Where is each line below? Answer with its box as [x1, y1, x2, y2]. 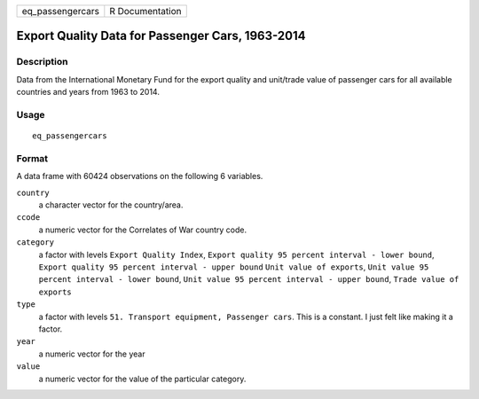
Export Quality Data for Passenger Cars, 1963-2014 [16, 28, 306, 43]
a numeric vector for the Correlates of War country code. [38, 224, 247, 235]
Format [16, 152, 49, 164]
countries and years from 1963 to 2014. [16, 87, 160, 98]
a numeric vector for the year [38, 348, 145, 359]
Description [16, 56, 68, 68]
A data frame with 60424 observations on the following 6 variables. [16, 171, 263, 182]
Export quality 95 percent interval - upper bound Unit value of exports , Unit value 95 [38, 262, 429, 272]
